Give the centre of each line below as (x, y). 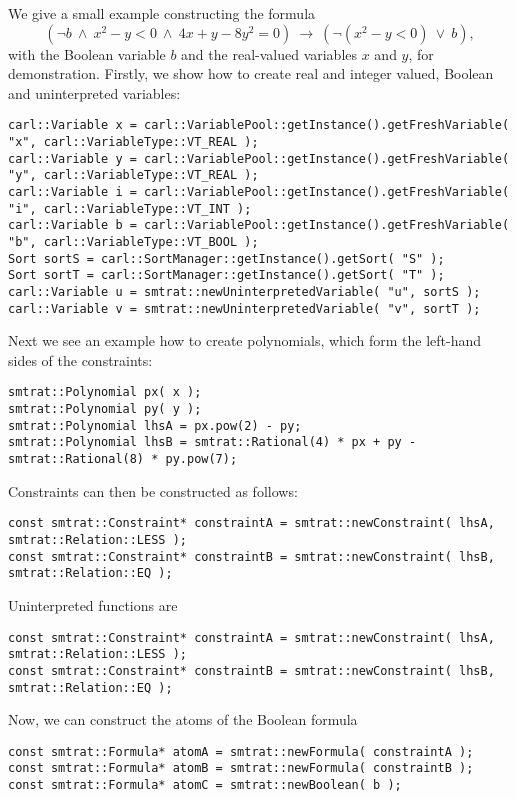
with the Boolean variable (87, 53)
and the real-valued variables (269, 53)
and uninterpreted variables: (94, 92)
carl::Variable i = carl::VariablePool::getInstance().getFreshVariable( (259, 192)
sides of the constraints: (80, 359)
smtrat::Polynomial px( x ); (105, 392)
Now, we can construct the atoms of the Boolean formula (183, 719)
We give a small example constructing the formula (162, 13)
